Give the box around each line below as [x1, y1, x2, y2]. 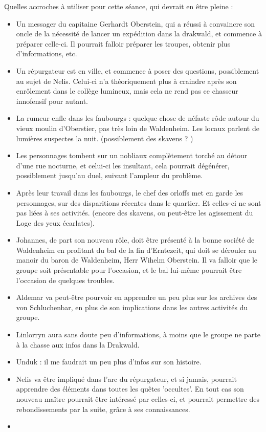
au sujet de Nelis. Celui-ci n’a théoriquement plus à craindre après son [16, 75, 237, 86]
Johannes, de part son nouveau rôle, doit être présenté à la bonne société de [16, 234, 255, 245]
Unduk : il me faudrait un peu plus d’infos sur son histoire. [16, 356, 202, 367]
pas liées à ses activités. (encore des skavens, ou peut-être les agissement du [16, 207, 253, 218]
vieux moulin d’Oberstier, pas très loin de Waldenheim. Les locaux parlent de [16, 122, 259, 133]
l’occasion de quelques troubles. [16, 274, 115, 285]
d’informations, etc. [16, 48, 77, 59]
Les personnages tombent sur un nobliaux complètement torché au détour [16, 150, 248, 161]
